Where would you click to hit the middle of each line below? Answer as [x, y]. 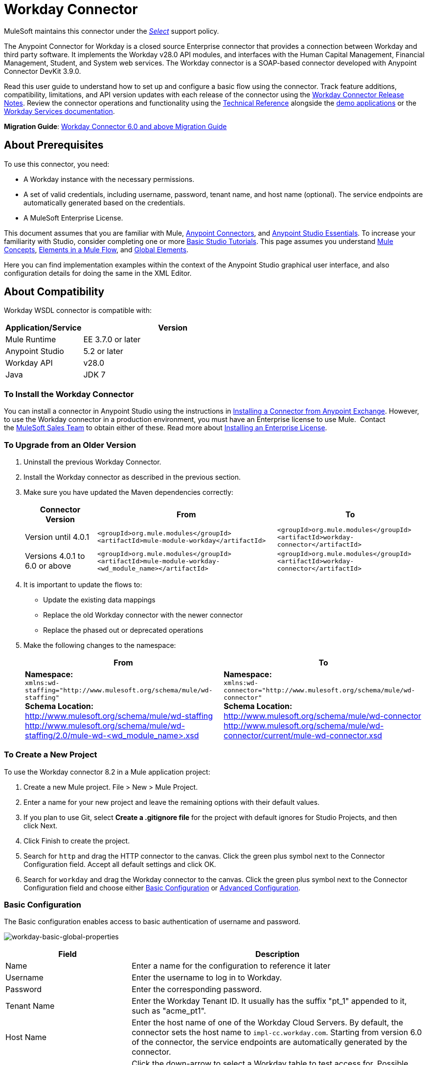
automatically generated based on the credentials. [104, 202]
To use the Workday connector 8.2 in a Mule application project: [107, 772]
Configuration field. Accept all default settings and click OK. [120, 864]
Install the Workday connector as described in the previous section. [132, 477]
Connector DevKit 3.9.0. [43, 71]
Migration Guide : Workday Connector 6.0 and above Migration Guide [115, 126]
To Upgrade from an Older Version [70, 445]
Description [277, 954]
